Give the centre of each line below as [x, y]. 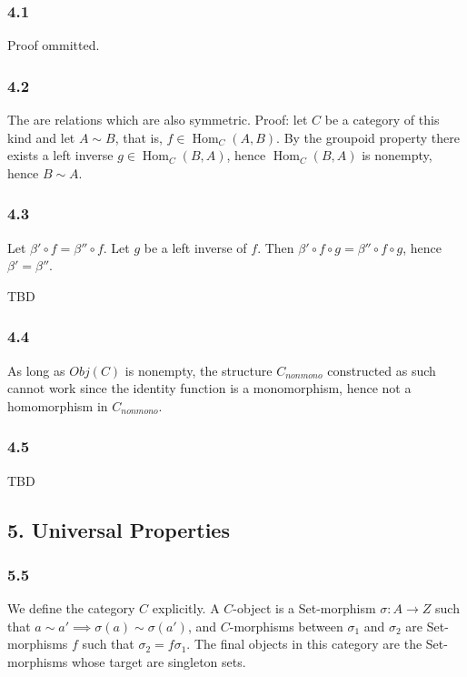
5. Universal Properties [119, 529]
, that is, [139, 137]
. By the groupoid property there [368, 137]
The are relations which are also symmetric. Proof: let [158, 120]
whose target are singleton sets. [159, 662]
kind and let [41, 137]
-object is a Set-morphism [304, 608]
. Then [276, 247]
